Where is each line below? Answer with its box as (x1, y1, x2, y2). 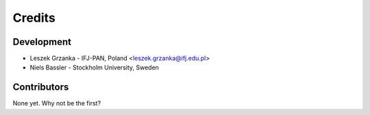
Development (12, 36, 72, 48)
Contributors (12, 82, 69, 93)
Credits (12, 10, 56, 25)
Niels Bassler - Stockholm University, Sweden (29, 63, 159, 71)
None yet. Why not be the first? (12, 99, 101, 108)
